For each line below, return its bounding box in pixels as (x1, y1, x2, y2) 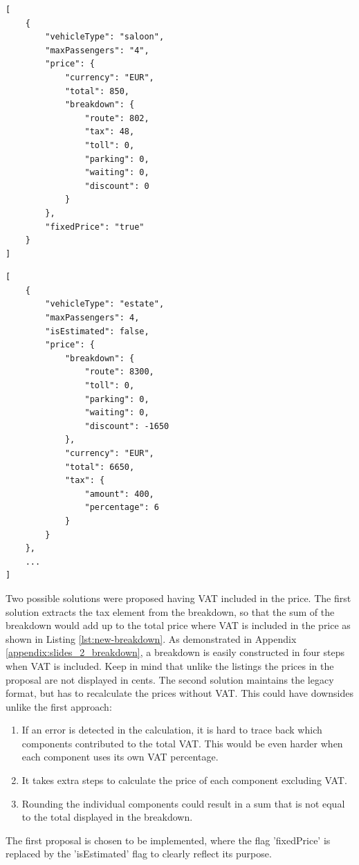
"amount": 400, (84, 489, 154, 499)
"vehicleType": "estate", (45, 299, 165, 309)
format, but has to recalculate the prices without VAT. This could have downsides (6, 686, 353, 700)
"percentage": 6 (84, 502, 159, 513)
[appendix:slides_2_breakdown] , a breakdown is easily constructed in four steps (6, 645, 344, 659)
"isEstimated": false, (45, 326, 149, 336)
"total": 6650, (64, 462, 135, 472)
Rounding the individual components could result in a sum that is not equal (21, 796, 345, 810)
